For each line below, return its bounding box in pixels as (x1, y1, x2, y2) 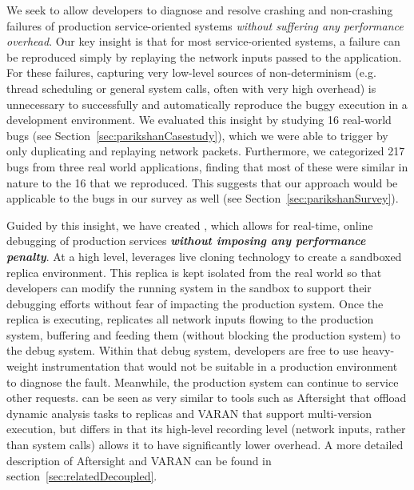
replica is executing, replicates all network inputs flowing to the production (6, 311, 374, 327)
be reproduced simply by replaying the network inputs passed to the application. (6, 48, 402, 65)
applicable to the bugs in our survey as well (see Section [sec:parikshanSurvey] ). (6, 190, 399, 207)
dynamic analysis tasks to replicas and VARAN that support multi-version (6, 404, 372, 421)
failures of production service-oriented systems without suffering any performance (6, 17, 404, 34)
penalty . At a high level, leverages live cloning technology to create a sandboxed (6, 247, 402, 264)
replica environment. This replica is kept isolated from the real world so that (6, 263, 382, 280)
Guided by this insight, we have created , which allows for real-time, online (6, 216, 373, 233)
